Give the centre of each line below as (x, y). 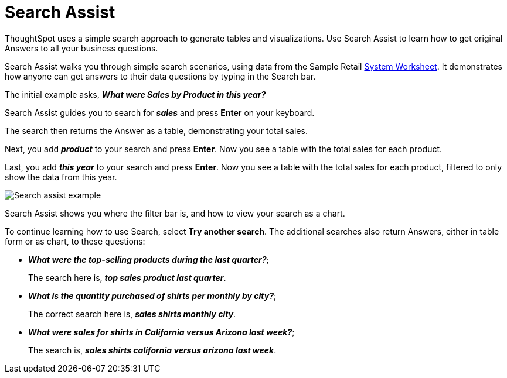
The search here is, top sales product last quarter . (127, 277)
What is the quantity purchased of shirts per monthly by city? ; (152, 295)
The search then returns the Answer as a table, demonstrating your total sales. (156, 130)
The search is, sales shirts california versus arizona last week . (152, 350)
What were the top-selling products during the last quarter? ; (149, 259)
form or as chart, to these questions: (75, 241)
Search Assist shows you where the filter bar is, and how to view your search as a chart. (175, 213)
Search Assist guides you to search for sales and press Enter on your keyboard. (160, 112)
